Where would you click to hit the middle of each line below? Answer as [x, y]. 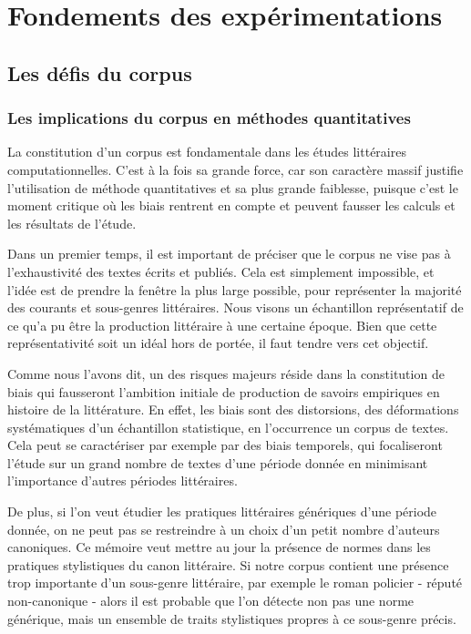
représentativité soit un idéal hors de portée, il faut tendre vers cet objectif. [218, 343]
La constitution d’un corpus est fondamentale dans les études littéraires [207, 152]
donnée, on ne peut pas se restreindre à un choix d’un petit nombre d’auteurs [224, 529]
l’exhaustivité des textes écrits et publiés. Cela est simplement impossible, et [221, 271]
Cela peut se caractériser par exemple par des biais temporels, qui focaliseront [225, 445]
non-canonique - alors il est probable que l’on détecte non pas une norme [211, 601]
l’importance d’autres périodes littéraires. [123, 481]
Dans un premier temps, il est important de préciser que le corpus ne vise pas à [229, 254]
